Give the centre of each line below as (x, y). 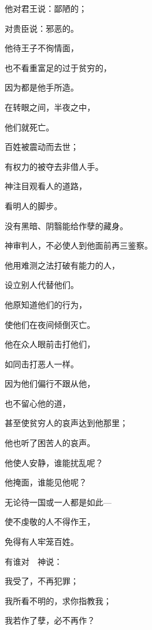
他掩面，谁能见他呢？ (46, 482)
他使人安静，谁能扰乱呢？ (54, 462)
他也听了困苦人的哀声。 (50, 443)
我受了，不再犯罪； (42, 581)
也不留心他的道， (38, 403)
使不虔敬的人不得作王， (50, 522)
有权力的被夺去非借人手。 (54, 166)
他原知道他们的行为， (46, 304)
